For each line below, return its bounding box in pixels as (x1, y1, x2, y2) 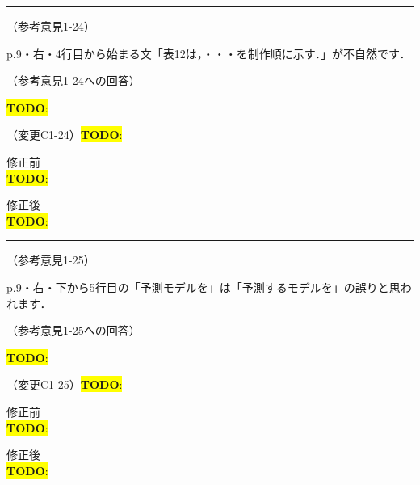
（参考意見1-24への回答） (6, 72, 141, 89)
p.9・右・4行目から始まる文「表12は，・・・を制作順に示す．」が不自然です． (6, 44, 411, 61)
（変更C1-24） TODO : (6, 126, 123, 143)
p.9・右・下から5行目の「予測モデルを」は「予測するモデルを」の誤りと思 (6, 278, 401, 295)
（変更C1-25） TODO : (6, 376, 123, 393)
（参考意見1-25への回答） (6, 322, 141, 339)
